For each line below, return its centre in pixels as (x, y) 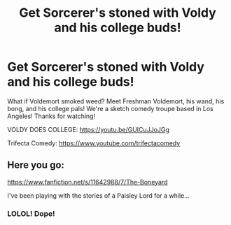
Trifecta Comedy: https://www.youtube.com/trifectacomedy (94, 143)
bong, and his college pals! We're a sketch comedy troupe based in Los (110, 108)
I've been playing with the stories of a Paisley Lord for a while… (99, 195)
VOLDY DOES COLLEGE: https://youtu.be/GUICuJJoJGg (89, 129)
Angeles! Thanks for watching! (51, 116)
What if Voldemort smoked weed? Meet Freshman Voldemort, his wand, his (116, 101)
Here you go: (36, 165)
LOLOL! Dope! (31, 213)
